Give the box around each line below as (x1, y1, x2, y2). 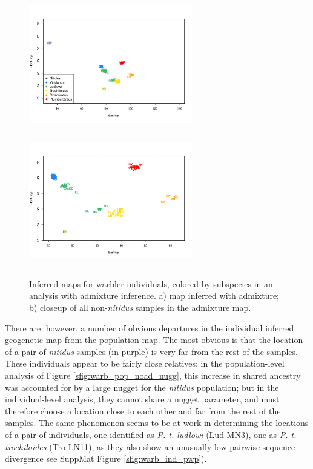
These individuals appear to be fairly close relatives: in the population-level (5, 357, 285, 370)
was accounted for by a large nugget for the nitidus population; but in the (5, 381, 279, 393)
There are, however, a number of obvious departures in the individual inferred (5, 321, 294, 334)
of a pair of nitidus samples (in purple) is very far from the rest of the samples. (5, 345, 298, 358)
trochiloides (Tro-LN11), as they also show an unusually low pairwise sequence (5, 440, 295, 453)
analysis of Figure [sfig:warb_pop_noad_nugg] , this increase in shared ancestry (5, 368, 301, 381)
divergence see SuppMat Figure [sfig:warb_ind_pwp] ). (5, 452, 207, 465)
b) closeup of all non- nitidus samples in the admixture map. (29, 301, 251, 313)
